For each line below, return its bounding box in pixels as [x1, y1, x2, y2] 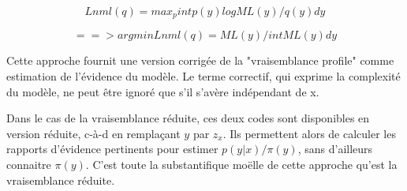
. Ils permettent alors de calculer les [222, 125, 396, 141]
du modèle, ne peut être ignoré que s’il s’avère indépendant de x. [6, 83, 319, 99]
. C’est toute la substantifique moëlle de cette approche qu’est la [85, 156, 398, 173]
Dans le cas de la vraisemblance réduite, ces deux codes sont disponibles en [6, 110, 370, 126]
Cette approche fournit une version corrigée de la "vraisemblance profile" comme [6, 52, 394, 69]
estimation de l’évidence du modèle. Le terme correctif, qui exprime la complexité [6, 68, 401, 84]
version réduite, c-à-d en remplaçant [6, 125, 181, 141]
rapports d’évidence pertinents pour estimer [6, 140, 218, 157]
